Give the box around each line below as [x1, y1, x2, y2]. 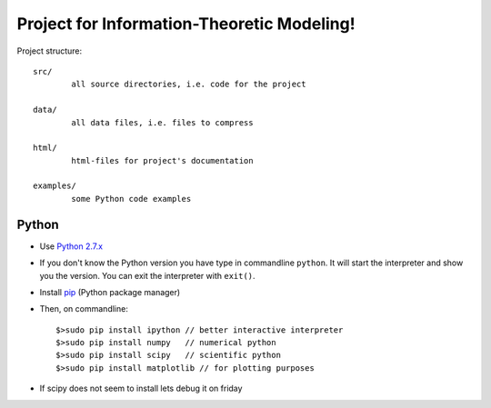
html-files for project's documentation [71, 155, 254, 165]
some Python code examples [71, 194, 192, 204]
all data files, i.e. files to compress [71, 117, 254, 127]
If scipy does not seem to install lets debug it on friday [39, 383, 243, 394]
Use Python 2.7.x [39, 241, 104, 252]
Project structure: [16, 45, 83, 56]
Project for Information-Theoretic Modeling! [16, 14, 356, 34]
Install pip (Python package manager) [39, 286, 181, 297]
